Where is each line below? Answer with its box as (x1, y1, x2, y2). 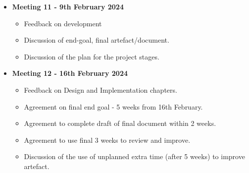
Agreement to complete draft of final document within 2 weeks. (24, 118, 216, 128)
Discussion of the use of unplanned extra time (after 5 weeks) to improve (24, 151, 245, 162)
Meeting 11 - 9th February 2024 (12, 1, 124, 11)
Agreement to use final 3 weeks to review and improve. (24, 134, 191, 145)
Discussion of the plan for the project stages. (24, 51, 159, 61)
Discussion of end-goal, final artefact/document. (24, 35, 169, 45)
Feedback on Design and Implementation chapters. (24, 84, 177, 95)
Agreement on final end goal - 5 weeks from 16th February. (24, 101, 203, 112)
